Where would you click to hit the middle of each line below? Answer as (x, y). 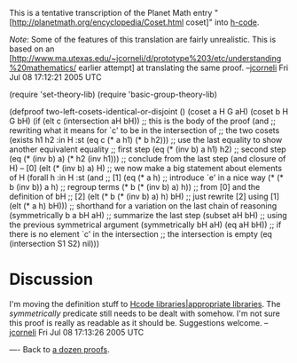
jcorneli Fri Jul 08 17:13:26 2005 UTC (77, 332)
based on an (32, 49)
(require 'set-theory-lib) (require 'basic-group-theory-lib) (113, 94)
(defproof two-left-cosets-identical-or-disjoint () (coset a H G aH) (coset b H (149, 111)
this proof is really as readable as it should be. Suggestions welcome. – (139, 322)
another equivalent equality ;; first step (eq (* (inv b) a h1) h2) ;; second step (148, 149)
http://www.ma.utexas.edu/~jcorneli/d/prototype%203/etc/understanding (147, 58)
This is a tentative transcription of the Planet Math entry (111, 13)
